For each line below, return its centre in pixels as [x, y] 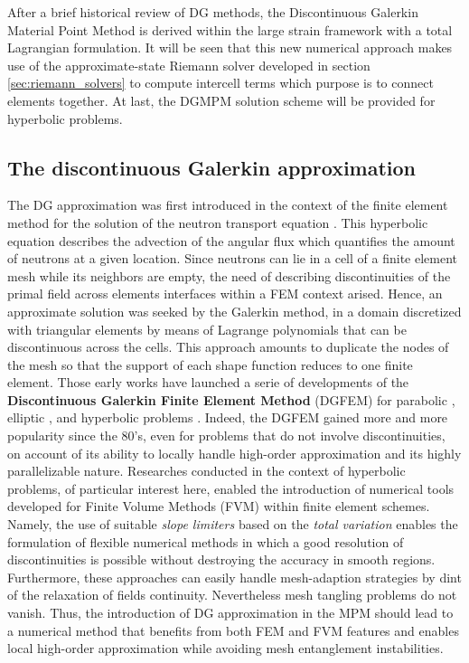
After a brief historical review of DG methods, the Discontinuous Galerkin [213, 12]
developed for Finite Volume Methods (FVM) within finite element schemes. [219, 506]
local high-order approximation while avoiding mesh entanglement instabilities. [225, 648]
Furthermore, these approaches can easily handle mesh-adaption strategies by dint [234, 577]
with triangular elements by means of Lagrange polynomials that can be [207, 329]
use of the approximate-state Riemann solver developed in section [189, 65]
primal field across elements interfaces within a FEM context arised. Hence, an [225, 294]
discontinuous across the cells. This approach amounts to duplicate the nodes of [228, 347]
